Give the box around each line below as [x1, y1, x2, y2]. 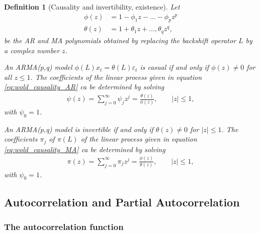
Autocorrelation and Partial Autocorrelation [4, 194, 240, 209]
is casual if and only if [140, 62, 209, 72]
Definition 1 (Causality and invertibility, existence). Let [4, 2, 180, 12]
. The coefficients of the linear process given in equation [30, 71, 202, 82]
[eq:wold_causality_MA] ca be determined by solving [4, 144, 165, 154]
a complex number [4, 45, 60, 55]
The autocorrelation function [4, 220, 124, 233]
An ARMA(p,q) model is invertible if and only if [4, 124, 153, 134]
